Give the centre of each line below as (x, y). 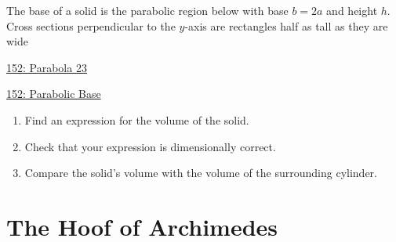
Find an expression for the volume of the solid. (137, 119)
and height (352, 10)
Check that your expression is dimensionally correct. (150, 146)
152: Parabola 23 (47, 67)
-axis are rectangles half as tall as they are (286, 25)
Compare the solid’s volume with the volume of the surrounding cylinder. (201, 173)
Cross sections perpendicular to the (91, 25)
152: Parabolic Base (54, 94)
